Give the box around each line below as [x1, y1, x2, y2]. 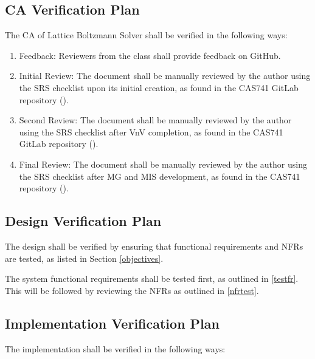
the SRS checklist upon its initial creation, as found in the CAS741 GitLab [19, 81, 299, 94]
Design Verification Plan [5, 211, 162, 230]
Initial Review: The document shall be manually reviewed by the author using [19, 69, 311, 82]
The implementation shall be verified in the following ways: [5, 342, 226, 355]
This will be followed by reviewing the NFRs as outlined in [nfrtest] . [5, 284, 259, 296]
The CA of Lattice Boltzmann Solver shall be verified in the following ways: [5, 29, 288, 41]
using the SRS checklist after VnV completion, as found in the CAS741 [19, 125, 283, 138]
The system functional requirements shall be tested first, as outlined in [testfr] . [5, 272, 299, 285]
